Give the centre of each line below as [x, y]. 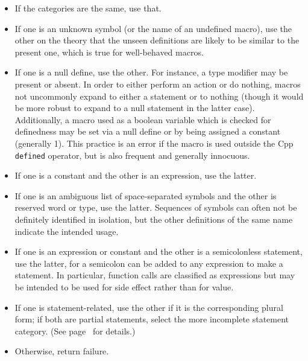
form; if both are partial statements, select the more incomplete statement [152, 319]
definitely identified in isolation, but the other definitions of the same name [154, 219]
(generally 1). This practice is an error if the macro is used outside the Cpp [154, 143]
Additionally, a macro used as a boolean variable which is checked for [143, 119]
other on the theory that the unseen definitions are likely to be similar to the [157, 40]
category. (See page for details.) [75, 331]
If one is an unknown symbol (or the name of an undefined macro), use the [153, 28]
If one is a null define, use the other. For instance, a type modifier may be [151, 72]
